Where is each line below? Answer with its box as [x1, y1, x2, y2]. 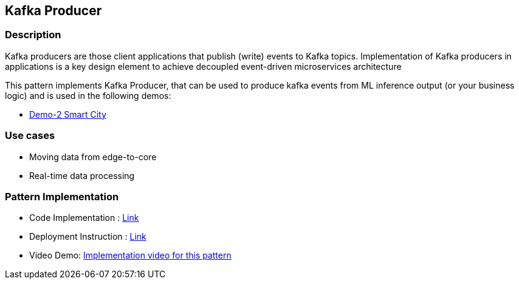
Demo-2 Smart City [29, 109, 106, 120]
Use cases [5, 129, 55, 142]
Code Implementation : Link [29, 212, 139, 223]
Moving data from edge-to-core [29, 151, 157, 162]
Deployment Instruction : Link [29, 231, 146, 242]
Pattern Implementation [5, 190, 119, 203]
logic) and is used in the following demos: [5, 90, 171, 101]
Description [5, 29, 61, 41]
